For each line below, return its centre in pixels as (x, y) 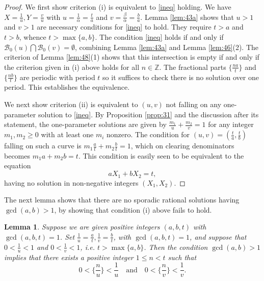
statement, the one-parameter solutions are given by (85, 124)
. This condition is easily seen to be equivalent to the (161, 155)
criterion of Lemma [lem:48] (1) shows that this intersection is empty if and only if (132, 57)
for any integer (231, 124)
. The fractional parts (193, 67)
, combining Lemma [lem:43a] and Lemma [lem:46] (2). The (167, 47)
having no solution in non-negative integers (71, 182)
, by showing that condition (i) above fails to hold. (133, 209)
